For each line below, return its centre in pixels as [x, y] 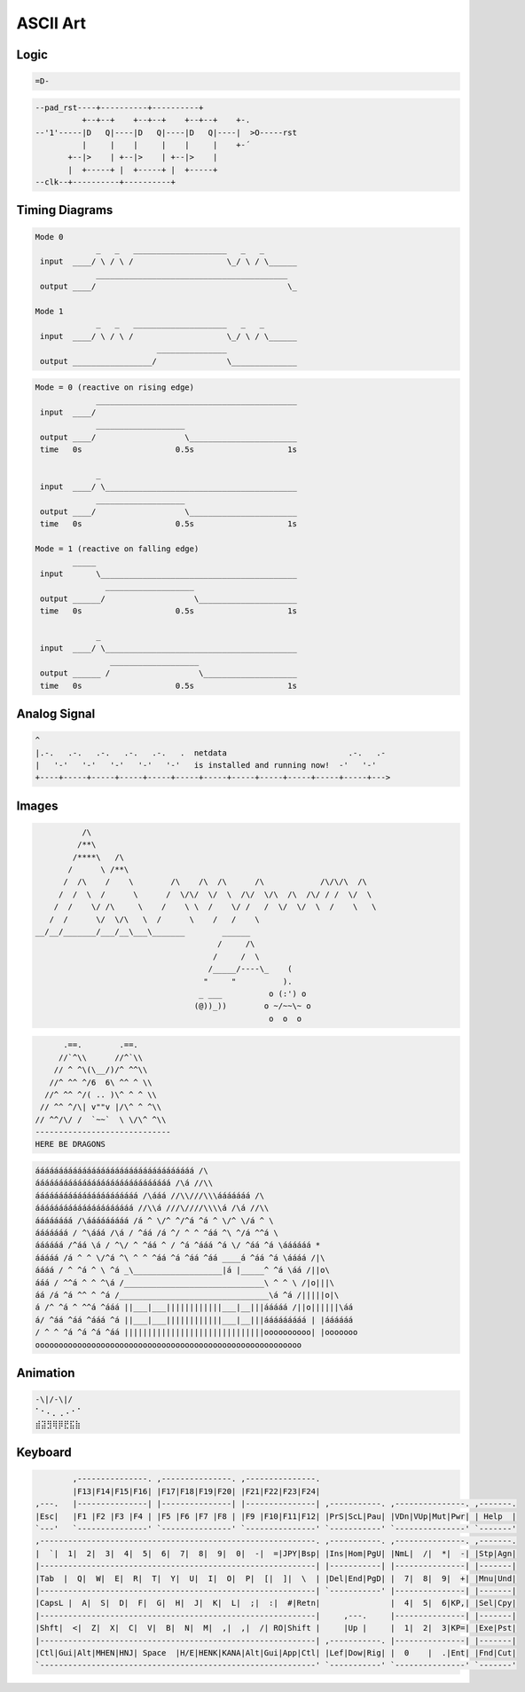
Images [37, 806]
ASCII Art [51, 23]
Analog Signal [56, 713]
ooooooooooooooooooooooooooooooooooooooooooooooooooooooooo [168, 1344]
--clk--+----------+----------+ [106, 182]
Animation [46, 1373]
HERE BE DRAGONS [71, 1144]
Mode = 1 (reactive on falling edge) [117, 549]
